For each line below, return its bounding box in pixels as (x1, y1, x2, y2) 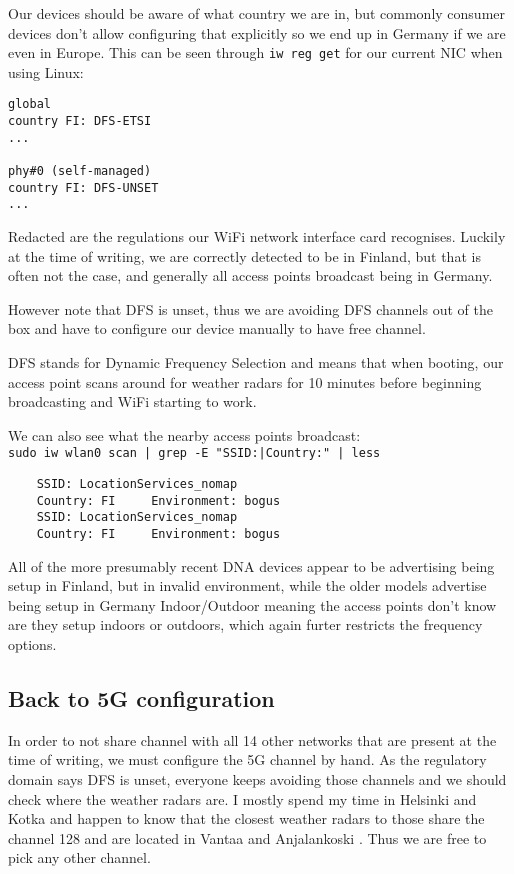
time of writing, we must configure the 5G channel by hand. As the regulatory (8, 749, 487, 770)
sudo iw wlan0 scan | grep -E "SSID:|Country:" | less (8, 446, 381, 461)
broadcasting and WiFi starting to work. (8, 391, 257, 412)
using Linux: (8, 61, 84, 82)
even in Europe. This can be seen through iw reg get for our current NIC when (8, 42, 503, 63)
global (8, 97, 51, 112)
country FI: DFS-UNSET (8, 180, 159, 195)
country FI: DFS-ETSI (8, 114, 152, 129)
